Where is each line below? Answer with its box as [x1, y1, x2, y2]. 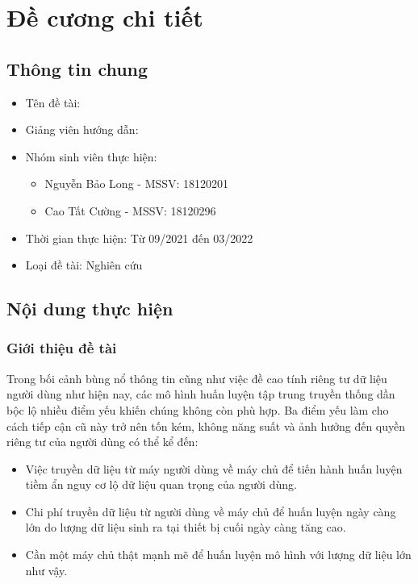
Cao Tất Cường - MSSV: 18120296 [44, 202, 216, 219]
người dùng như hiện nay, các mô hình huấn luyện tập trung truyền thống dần [6, 386, 395, 403]
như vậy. [25, 561, 68, 578]
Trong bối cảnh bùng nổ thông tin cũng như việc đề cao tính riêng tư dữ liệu [6, 369, 387, 386]
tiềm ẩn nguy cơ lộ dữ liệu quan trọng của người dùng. [25, 476, 297, 493]
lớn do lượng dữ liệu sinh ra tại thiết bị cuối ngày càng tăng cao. [25, 519, 346, 536]
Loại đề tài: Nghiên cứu [25, 257, 143, 273]
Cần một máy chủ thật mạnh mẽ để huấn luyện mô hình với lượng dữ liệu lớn [25, 546, 412, 563]
